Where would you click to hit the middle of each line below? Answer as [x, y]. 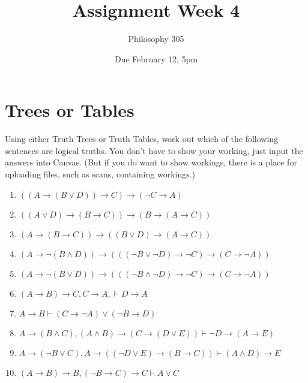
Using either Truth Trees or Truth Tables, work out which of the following [142, 139]
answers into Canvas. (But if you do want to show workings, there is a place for [151, 162]
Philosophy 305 [156, 39]
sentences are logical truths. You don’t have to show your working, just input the [154, 150]
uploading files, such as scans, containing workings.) [100, 174]
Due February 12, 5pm [156, 58]
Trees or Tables [70, 110]
